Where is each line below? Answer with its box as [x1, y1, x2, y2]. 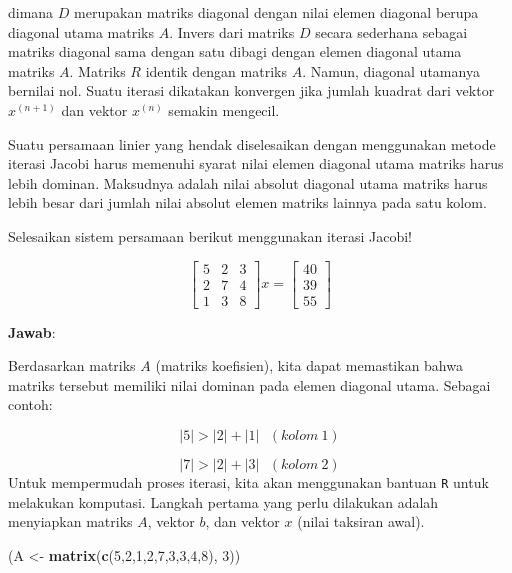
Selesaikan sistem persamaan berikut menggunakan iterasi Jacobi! [8, 225, 412, 246]
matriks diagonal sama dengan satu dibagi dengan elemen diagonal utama [8, 41, 462, 62]
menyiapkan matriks [8, 511, 133, 532]
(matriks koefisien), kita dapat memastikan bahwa [155, 355, 463, 376]
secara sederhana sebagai [315, 21, 468, 42]
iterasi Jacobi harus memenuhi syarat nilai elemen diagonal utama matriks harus [8, 153, 504, 174]
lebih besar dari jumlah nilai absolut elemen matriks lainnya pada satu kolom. [8, 192, 487, 213]
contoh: [8, 394, 53, 415]
